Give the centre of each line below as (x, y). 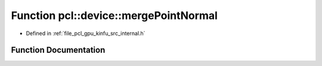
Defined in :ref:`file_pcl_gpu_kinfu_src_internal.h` (86, 33)
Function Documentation (58, 50)
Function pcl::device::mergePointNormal (114, 15)
